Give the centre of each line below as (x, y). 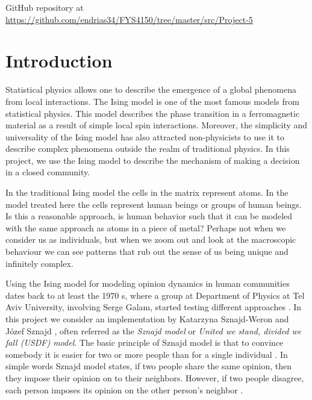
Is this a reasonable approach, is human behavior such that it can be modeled (149, 216)
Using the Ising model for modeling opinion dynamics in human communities (148, 283)
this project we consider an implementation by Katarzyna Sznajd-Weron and (147, 319)
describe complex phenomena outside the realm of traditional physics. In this (148, 148)
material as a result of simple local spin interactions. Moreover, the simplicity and (157, 125)
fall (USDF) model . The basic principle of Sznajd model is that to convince (145, 342)
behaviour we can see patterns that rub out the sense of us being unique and (147, 252)
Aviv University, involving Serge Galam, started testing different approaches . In (154, 307)
